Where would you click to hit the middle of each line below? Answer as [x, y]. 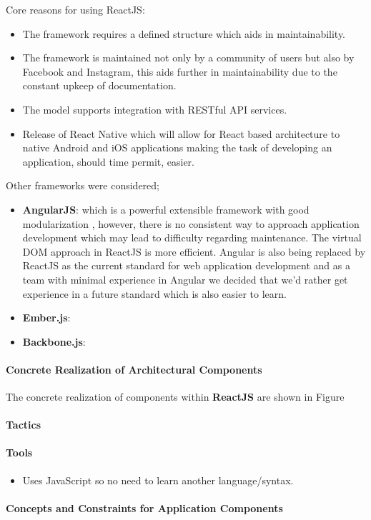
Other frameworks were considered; [83, 185]
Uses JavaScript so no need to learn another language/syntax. [158, 480]
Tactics [24, 425]
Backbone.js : [54, 341]
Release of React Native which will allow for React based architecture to [181, 133]
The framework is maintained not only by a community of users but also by [188, 57]
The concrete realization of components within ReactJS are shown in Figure [175, 397]
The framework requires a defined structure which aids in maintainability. [184, 33]
